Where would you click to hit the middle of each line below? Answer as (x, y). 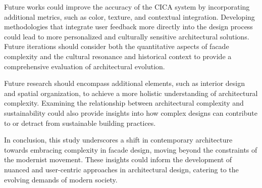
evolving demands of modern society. (61, 179)
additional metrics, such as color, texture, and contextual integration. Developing (129, 16)
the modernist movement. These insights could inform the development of (118, 159)
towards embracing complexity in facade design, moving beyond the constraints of (131, 149)
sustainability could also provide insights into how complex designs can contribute (131, 112)
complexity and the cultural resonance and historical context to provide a (118, 56)
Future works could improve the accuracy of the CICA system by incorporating (127, 7)
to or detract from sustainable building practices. (80, 123)
